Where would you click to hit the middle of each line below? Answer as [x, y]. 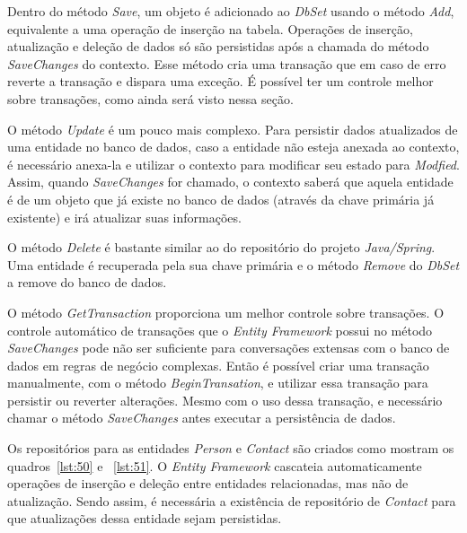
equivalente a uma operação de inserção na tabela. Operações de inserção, [210, 28]
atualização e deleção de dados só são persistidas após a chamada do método [218, 46]
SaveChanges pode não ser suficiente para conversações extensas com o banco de [229, 348]
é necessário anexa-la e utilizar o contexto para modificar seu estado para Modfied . [233, 164]
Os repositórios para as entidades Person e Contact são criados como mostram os [231, 448]
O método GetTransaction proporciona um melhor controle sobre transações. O [226, 312]
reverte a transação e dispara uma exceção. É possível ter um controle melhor [220, 81]
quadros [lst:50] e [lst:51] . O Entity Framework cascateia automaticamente [215, 465]
